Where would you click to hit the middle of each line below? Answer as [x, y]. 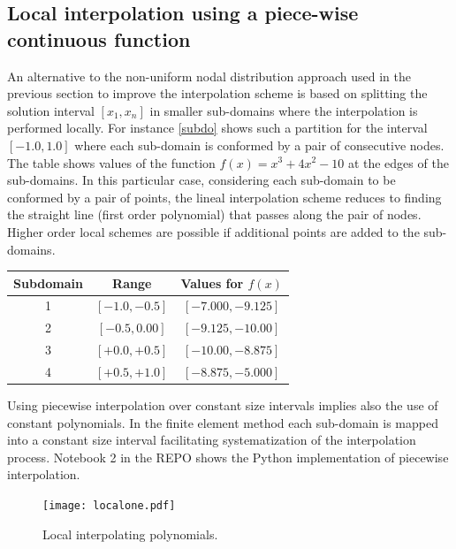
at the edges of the [398, 162]
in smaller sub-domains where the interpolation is [284, 110]
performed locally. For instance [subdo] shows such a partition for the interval [217, 128]
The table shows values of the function [111, 162]
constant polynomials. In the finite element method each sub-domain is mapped [223, 422]
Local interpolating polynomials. [130, 534]
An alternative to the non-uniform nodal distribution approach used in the [209, 76]
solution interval [51, 110]
